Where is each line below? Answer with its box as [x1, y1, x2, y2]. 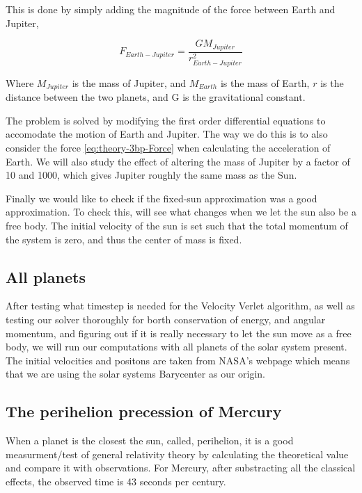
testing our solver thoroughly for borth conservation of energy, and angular [6, 312, 326, 326]
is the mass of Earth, [220, 75, 310, 90]
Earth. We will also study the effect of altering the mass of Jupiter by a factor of [6, 154, 350, 168]
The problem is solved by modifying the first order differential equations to [6, 113, 326, 127]
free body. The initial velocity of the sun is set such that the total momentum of [6, 218, 348, 232]
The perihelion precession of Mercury [6, 401, 282, 422]
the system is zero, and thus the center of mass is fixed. [6, 232, 242, 246]
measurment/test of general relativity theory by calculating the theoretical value [6, 446, 349, 461]
